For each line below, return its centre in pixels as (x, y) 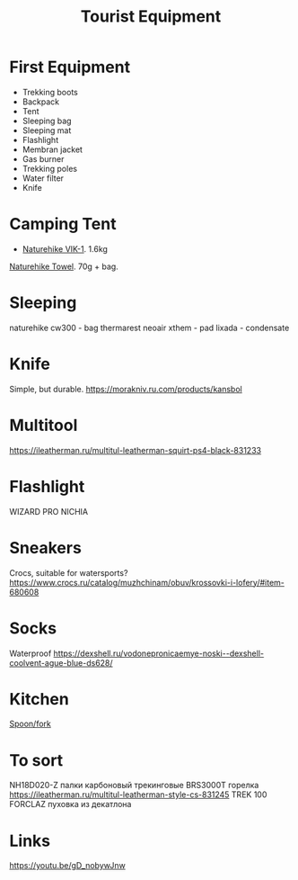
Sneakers (46, 548)
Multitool (44, 425)
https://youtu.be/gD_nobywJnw (67, 866)
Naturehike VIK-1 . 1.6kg (65, 248)
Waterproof (31, 653)
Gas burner (43, 158)
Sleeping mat (47, 130)
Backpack (41, 102)
